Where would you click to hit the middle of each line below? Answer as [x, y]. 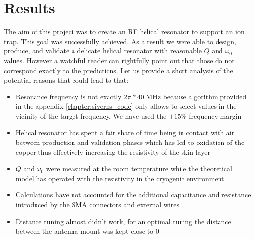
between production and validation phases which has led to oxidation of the [130, 142]
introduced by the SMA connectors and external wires [97, 205]
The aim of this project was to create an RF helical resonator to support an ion [124, 31]
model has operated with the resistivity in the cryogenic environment [120, 178]
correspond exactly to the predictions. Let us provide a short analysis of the [119, 70]
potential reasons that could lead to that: [66, 80]
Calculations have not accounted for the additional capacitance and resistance [133, 195]
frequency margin [215, 116]
